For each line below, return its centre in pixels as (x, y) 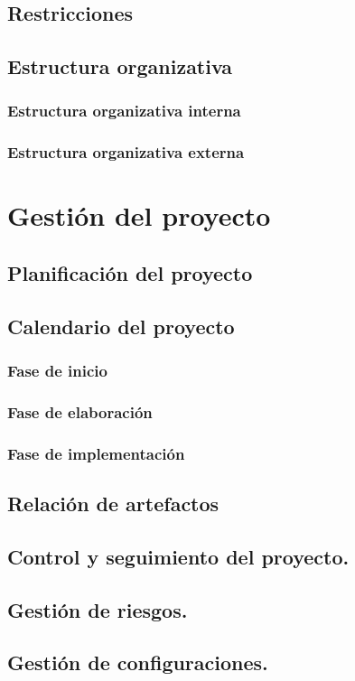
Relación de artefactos (113, 504)
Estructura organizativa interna (124, 111)
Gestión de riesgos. (98, 609)
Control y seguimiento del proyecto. (178, 556)
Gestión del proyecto (139, 215)
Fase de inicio (57, 371)
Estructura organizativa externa (126, 152)
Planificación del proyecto (130, 273)
